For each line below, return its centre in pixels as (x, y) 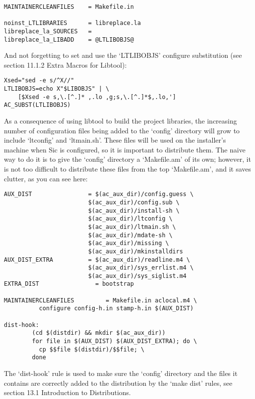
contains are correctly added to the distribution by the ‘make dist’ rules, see (118, 383)
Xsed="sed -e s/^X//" (39, 81)
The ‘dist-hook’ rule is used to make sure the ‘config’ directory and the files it (121, 373)
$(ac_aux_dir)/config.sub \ (134, 202)
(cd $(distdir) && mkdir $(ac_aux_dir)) (99, 333)
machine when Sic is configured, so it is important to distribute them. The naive (125, 149)
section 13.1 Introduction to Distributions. (67, 392)
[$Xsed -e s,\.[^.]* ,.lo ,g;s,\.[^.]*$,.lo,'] (97, 97)
